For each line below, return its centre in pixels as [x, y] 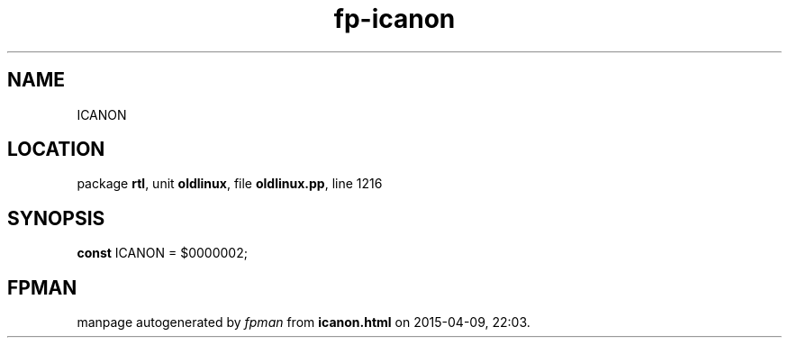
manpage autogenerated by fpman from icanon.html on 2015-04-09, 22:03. [304, 322]
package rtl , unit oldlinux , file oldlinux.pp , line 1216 [230, 184]
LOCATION [56, 150]
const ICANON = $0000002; [162, 253]
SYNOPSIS [56, 218]
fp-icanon [394, 19]
